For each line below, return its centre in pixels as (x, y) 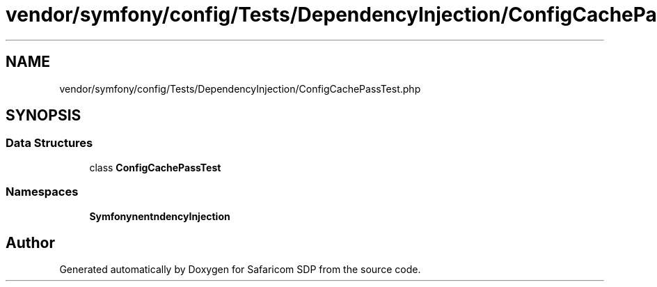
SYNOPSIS (43, 116)
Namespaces (42, 192)
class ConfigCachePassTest (155, 167)
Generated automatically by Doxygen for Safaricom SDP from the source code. (240, 270)
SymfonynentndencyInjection (160, 216)
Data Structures (49, 143)
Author (30, 242)
